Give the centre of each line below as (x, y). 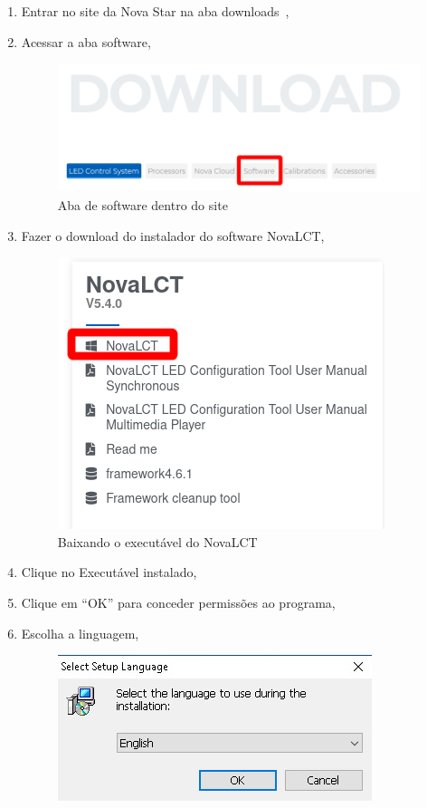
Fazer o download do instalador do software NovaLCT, (173, 235)
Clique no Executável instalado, (109, 572)
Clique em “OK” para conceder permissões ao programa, (178, 603)
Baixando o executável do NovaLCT (157, 541)
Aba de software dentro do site (142, 205)
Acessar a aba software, (86, 41)
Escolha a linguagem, (80, 633)
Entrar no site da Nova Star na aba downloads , (155, 11)
